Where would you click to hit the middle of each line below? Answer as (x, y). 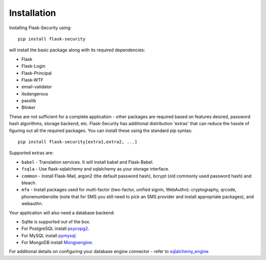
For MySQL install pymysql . (49, 235)
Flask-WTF (33, 80)
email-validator (37, 87)
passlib (29, 101)
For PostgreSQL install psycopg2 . (55, 229)
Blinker (29, 108)
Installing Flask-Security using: (40, 28)
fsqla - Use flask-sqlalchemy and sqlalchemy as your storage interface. (95, 169)
